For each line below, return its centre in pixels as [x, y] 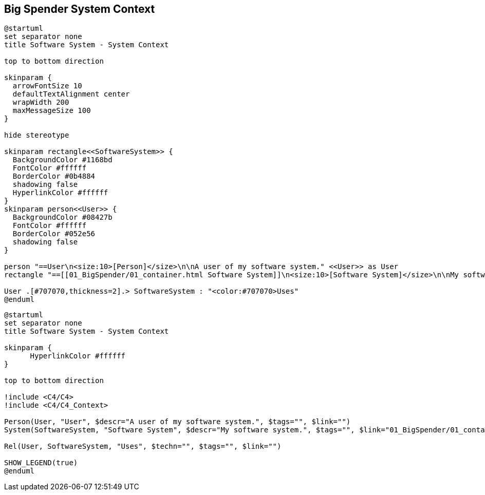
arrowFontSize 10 [47, 86]
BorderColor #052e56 [54, 234]
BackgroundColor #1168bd [62, 160]
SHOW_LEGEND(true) [41, 463]
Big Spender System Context [80, 9]
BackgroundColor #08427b [62, 217]
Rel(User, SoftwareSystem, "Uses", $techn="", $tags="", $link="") [143, 446]
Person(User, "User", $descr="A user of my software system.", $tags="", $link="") [178, 422]
